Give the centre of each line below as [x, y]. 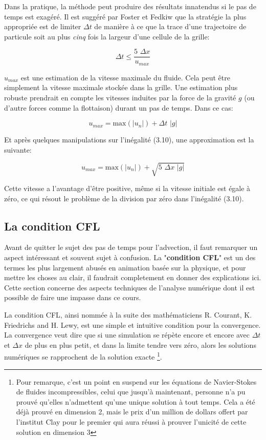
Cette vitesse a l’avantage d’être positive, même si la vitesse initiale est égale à [127, 188]
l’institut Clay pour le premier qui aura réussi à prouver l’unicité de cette [131, 421]
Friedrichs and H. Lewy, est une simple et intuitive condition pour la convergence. [132, 324]
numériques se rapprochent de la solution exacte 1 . [83, 356]
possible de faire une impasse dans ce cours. [73, 297]
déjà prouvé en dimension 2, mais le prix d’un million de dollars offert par [132, 412]
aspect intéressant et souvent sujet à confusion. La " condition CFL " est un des [130, 257]
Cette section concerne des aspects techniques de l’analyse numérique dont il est [130, 287]
